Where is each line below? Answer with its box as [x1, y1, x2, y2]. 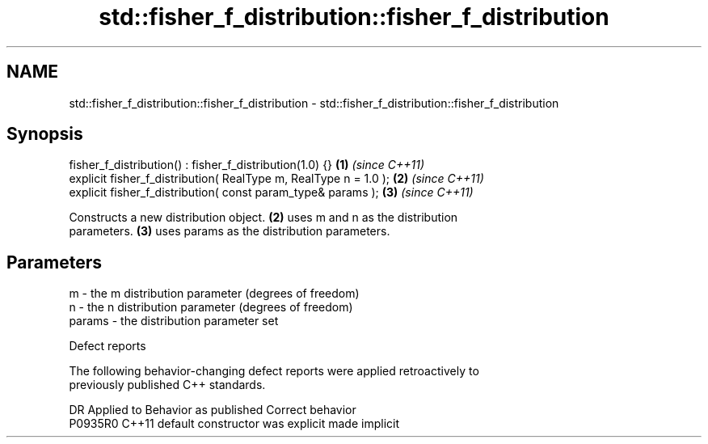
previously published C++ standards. [69, 378, 266, 392]
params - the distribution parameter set [69, 314, 279, 328]
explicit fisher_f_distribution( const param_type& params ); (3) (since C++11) [69, 185, 474, 200]
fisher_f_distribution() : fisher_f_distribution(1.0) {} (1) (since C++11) [69, 158, 424, 172]
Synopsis [6, 124, 83, 145]
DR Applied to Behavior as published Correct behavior [69, 403, 356, 417]
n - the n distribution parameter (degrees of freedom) [69, 300, 353, 315]
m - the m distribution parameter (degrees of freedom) [69, 286, 360, 301]
